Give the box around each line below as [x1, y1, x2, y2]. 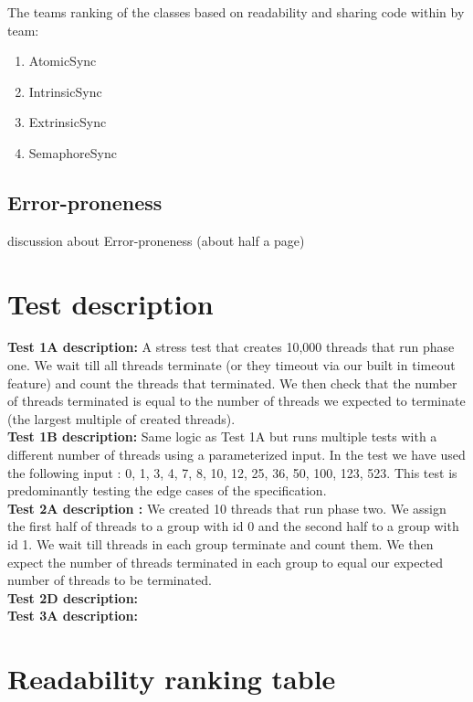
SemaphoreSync [28, 143, 117, 162]
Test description [7, 284, 214, 322]
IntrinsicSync [28, 81, 102, 101]
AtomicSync [28, 51, 97, 70]
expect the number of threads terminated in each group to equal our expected [7, 552, 444, 571]
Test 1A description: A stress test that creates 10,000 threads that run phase [7, 337, 455, 356]
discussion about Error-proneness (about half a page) [7, 230, 305, 250]
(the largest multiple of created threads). [7, 409, 236, 428]
